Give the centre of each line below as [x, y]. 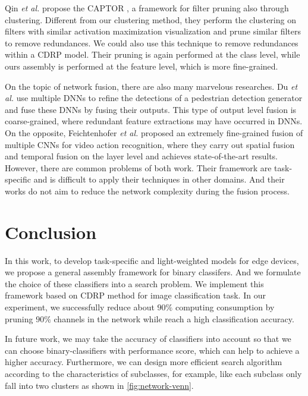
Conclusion [51, 232]
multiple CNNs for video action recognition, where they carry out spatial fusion [150, 144]
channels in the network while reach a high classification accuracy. [174, 318]
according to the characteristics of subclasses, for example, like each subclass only [153, 373]
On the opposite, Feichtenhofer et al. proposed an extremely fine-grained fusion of [154, 132]
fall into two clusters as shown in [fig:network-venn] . [99, 385]
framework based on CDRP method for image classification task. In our [135, 295]
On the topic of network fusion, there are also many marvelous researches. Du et [151, 86]
